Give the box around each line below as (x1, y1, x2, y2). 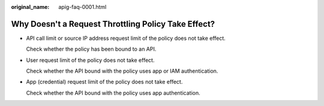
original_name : (11, 4, 50, 10)
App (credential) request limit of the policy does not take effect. (26, 78, 183, 86)
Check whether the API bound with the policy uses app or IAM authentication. (26, 67, 218, 74)
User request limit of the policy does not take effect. (26, 57, 155, 64)
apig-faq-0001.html (58, 4, 107, 10)
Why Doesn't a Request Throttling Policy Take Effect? (11, 18, 215, 29)
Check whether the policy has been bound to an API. (26, 45, 157, 53)
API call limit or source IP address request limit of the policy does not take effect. (26, 35, 226, 42)
